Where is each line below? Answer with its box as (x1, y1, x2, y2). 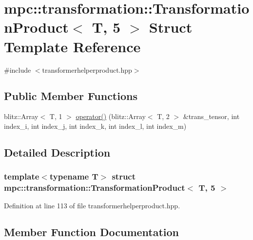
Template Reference (4, 36, 141, 56)
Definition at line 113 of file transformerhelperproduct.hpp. (4, 200, 180, 211)
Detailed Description (4, 144, 111, 160)
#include (4, 64, 31, 75)
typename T (49, 170, 98, 182)
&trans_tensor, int (183, 111, 240, 121)
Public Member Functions (4, 88, 137, 103)
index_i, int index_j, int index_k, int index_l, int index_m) (4, 120, 187, 131)
